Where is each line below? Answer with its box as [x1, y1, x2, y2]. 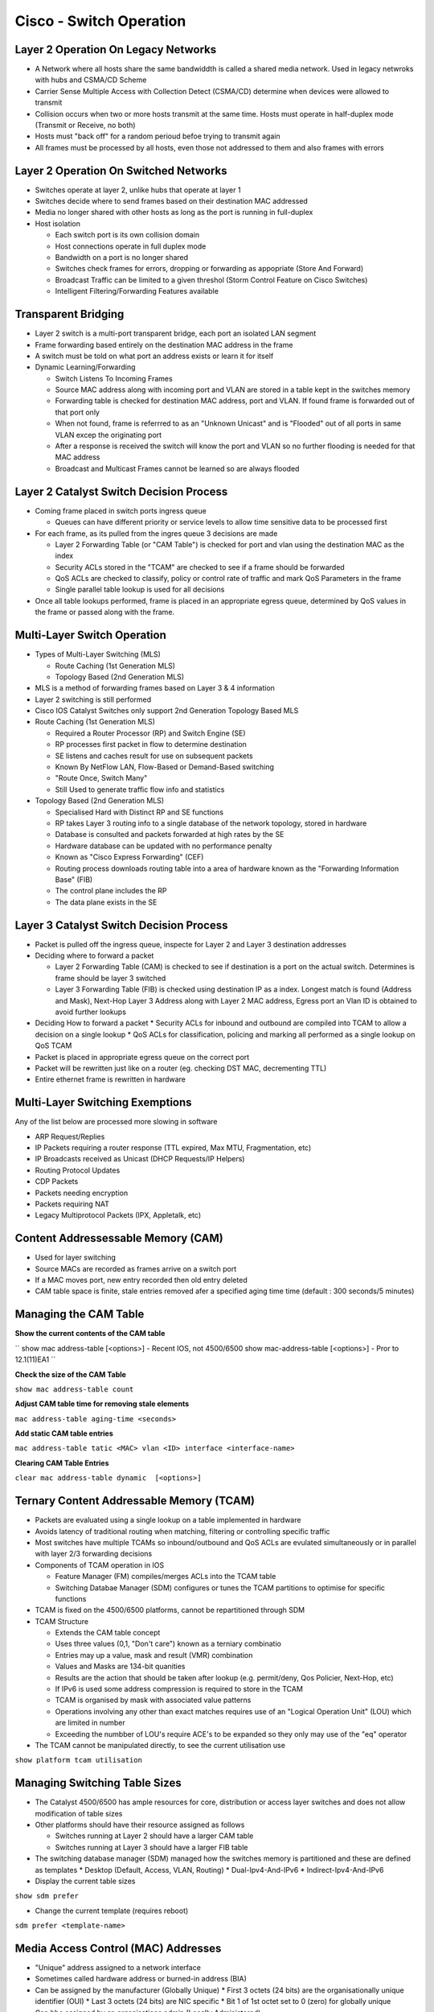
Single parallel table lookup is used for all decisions [55, 584, 225, 595]
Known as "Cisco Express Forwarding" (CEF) [55, 852, 204, 862]
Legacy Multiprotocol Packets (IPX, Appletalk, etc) [35, 1210, 202, 1220]
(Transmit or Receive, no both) [35, 121, 136, 130]
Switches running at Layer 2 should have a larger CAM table [55, 1831, 254, 1841]
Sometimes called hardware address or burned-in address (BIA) [35, 1974, 247, 1984]
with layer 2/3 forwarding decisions [35, 1549, 153, 1559]
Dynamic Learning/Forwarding [35, 362, 136, 372]
